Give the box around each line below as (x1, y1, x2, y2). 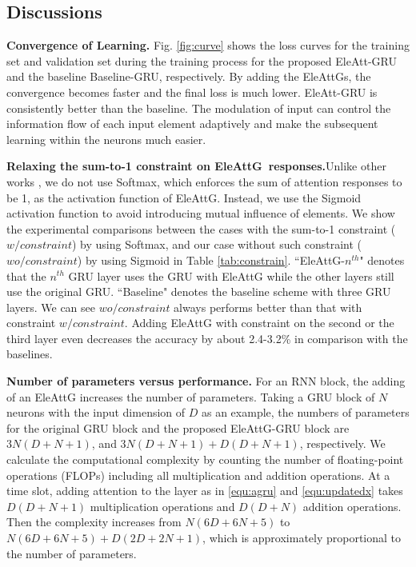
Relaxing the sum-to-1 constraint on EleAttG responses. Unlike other (6, 158, 386, 174)
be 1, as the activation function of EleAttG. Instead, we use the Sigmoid (6, 189, 362, 206)
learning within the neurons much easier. (6, 130, 206, 147)
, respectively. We (299, 435, 386, 452)
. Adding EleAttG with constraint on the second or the (124, 314, 394, 331)
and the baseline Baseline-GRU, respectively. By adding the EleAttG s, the (6, 68, 371, 85)
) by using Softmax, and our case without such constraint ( (71, 236, 362, 253)
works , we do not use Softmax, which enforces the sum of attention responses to (6, 173, 402, 190)
